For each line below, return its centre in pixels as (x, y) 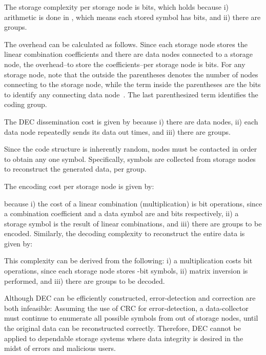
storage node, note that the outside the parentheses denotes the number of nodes (131, 74)
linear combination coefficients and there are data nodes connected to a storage (128, 54)
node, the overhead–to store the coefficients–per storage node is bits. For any (125, 64)
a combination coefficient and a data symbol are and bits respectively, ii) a (121, 213)
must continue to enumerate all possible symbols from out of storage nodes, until (131, 318)
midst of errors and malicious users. (60, 348)
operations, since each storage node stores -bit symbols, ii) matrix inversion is (126, 271)
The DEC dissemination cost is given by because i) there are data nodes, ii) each (131, 121)
